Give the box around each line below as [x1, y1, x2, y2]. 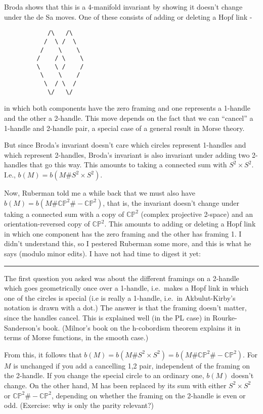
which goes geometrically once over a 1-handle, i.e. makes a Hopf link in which [4, 283, 249, 293]
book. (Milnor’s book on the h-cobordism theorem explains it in [42, 322, 241, 333]
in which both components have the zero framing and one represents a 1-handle [4, 103, 250, 113]
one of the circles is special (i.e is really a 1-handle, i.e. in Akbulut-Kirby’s [4, 292, 236, 303]
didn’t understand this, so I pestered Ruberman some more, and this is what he [4, 238, 251, 249]
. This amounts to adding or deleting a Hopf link [104, 218, 256, 229]
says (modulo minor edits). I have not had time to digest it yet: [4, 248, 201, 258]
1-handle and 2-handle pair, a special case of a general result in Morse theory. [4, 122, 245, 133]
